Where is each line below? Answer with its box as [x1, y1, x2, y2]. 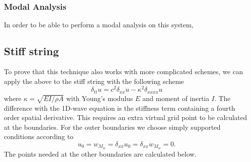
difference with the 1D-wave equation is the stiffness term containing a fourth [4, 102, 235, 113]
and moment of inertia [142, 93, 210, 103]
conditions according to [4, 131, 74, 142]
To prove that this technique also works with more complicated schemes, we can [4, 66, 243, 77]
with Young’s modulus [66, 93, 133, 103]
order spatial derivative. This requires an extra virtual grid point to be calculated [4, 112, 247, 122]
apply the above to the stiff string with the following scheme [4, 76, 184, 86]
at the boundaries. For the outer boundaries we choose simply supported [4, 121, 221, 132]
